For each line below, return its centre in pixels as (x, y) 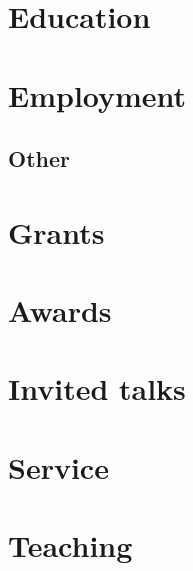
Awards (60, 310)
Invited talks (97, 388)
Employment (97, 94)
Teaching (70, 545)
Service (58, 466)
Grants (56, 231)
